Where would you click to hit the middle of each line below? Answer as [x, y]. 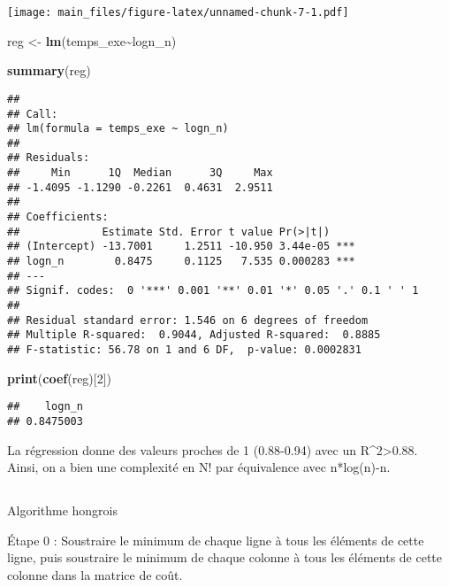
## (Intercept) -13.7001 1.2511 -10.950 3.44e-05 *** [181, 247]
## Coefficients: [58, 217]
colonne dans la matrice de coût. [95, 574]
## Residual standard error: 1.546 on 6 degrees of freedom [188, 320]
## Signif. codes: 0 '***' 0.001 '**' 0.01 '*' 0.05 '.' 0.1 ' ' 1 [213, 291]
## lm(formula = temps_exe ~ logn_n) [118, 129]
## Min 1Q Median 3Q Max [140, 173]
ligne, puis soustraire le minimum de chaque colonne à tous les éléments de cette [225, 557]
